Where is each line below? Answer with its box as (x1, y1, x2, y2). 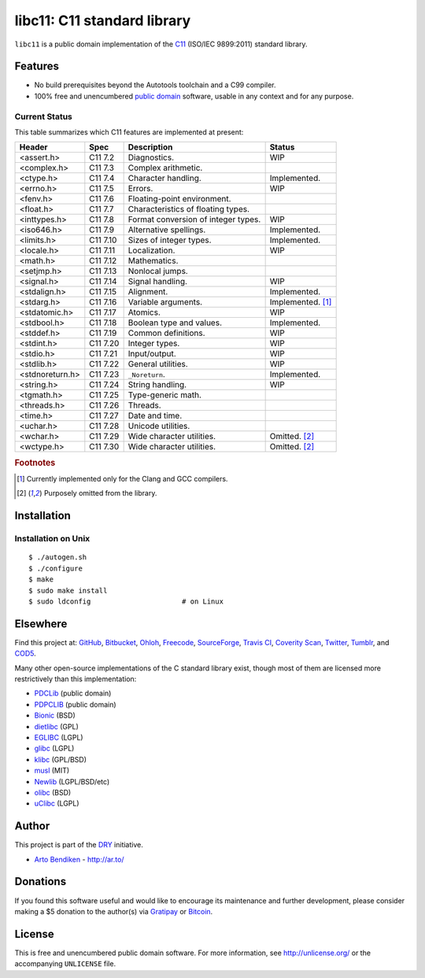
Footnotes (14, 457, 56, 468)
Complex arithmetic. (128, 162, 203, 173)
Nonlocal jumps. (128, 266, 188, 277)
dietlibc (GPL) (34, 722, 79, 731)
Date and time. (128, 410, 183, 421)
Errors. (128, 183, 153, 194)
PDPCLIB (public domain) (34, 699, 117, 709)
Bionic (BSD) (34, 710, 76, 720)
